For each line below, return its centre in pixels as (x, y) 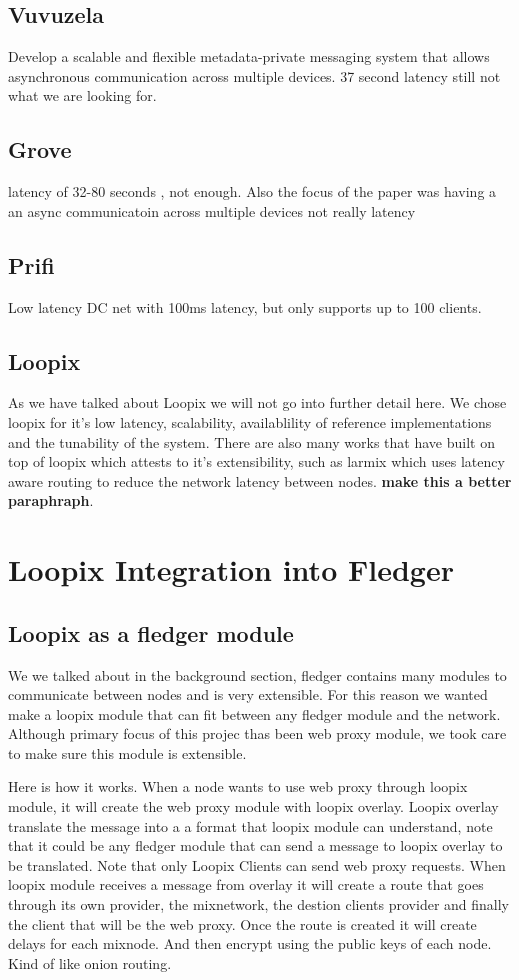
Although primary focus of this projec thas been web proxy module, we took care (257, 733)
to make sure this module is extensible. (127, 752)
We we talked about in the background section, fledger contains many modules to (257, 674)
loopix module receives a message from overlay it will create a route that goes (246, 884)
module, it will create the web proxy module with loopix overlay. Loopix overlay (253, 806)
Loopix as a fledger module (151, 632)
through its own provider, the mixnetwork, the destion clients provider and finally (259, 904)
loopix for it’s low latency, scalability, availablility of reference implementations (250, 421)
